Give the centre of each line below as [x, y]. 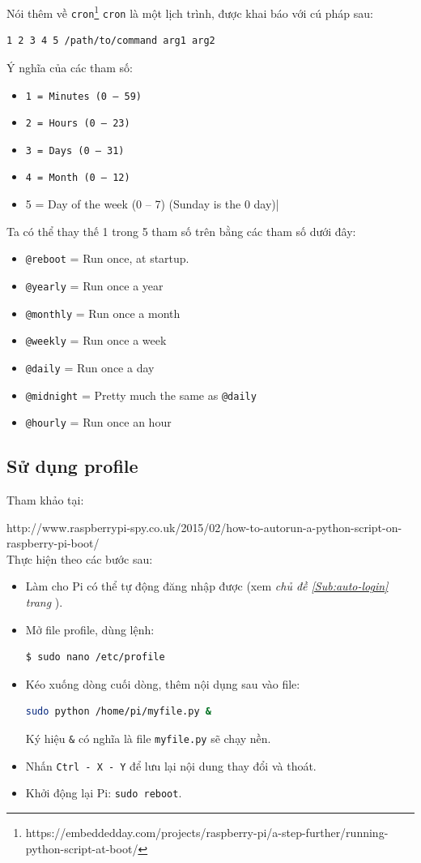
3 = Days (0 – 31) [75, 150]
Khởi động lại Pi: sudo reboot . [104, 793]
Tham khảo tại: [45, 500]
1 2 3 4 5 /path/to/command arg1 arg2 [111, 41]
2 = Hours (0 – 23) [78, 124]
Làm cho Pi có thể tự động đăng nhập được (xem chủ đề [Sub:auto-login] [207, 586]
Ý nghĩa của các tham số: [70, 67]
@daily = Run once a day [90, 367]
